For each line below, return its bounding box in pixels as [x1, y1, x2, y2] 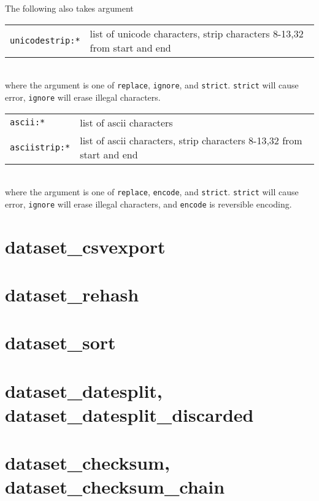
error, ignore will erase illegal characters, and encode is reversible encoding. [5, 197, 292, 210]
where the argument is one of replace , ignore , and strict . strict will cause [5, 79, 299, 91]
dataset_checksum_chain [5, 474, 225, 499]
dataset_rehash [5, 281, 139, 306]
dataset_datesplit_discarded [5, 402, 254, 427]
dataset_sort [5, 330, 116, 355]
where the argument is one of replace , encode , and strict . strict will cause [5, 185, 299, 198]
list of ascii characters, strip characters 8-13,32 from [80, 133, 302, 147]
